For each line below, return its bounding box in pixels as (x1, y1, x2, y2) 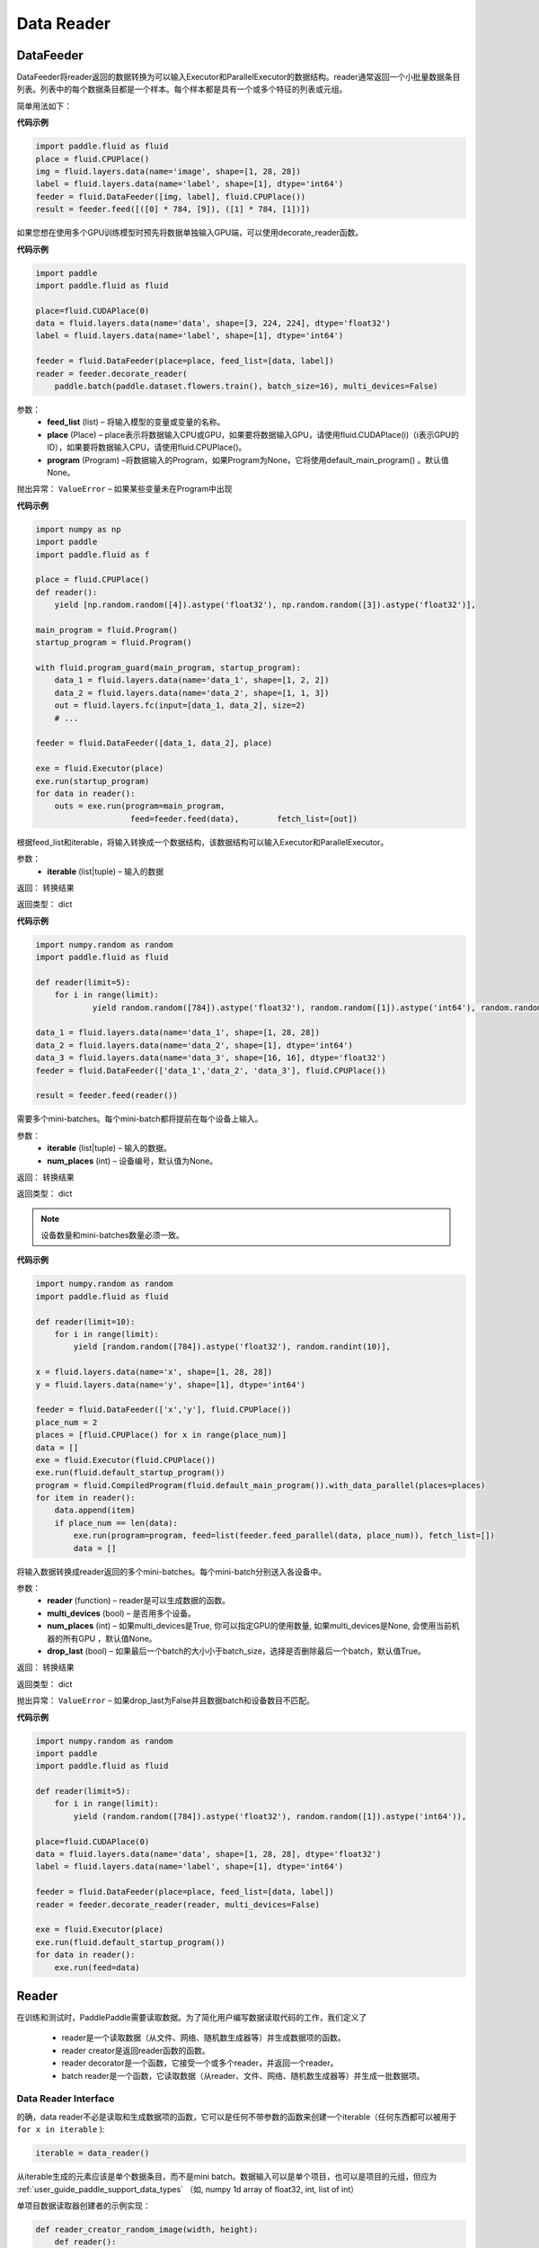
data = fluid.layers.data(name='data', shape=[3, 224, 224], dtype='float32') (35, 318, 391, 328)
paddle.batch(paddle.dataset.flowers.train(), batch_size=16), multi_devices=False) (54, 381, 439, 391)
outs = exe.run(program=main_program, (54, 801, 225, 811)
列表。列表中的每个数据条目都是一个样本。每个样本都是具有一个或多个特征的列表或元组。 (16, 84, 348, 94)
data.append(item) (54, 1505, 136, 1515)
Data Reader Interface (16, 2092, 115, 2105)
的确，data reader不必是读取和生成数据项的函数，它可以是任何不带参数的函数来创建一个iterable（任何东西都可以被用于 (16, 2111, 457, 2122)
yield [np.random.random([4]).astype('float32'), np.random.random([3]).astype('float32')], (54, 600, 476, 611)
